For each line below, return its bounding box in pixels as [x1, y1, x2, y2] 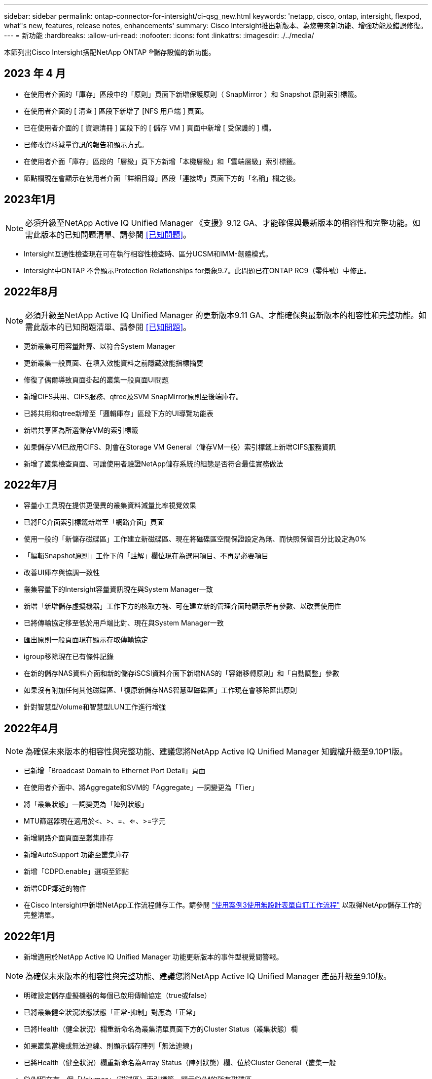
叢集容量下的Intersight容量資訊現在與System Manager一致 [24, 585, 213, 594]
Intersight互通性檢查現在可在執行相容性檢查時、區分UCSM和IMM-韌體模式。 [24, 249, 272, 258]
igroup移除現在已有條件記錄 [24, 652, 114, 661]
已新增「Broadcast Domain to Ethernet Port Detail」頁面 [24, 766, 206, 775]
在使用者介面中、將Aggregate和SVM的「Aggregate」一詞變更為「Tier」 [24, 783, 258, 792]
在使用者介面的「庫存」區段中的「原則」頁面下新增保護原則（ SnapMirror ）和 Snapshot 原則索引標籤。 [24, 89, 361, 98]
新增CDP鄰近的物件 [24, 884, 87, 893]
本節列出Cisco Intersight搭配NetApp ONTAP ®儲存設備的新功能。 [4, 48, 216, 56]
